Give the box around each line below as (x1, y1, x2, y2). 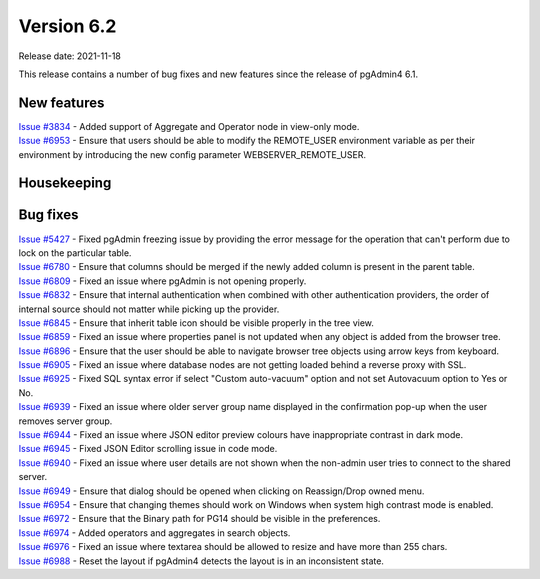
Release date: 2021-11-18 (18, 50, 122, 62)
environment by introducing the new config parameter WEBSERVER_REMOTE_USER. (18, 148, 367, 160)
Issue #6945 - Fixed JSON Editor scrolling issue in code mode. (18, 443, 278, 455)
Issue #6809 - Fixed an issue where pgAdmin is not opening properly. (18, 275, 307, 287)
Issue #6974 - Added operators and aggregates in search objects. (18, 526, 291, 539)
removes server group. (18, 415, 113, 427)
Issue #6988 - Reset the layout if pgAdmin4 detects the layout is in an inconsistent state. (18, 555, 385, 567)
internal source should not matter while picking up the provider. (18, 303, 280, 315)
